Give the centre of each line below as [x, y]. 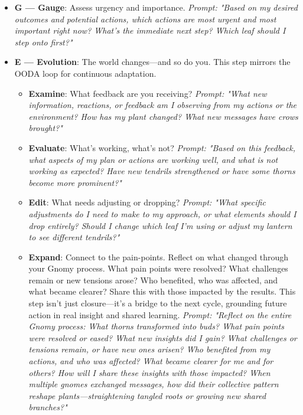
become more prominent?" [75, 182]
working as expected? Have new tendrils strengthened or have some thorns [162, 171]
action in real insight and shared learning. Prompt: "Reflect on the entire [160, 314]
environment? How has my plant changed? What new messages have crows [163, 116]
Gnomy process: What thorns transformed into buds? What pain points [156, 326]
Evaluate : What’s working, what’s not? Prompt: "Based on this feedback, [162, 147]
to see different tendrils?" [74, 237]
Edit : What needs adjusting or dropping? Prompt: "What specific [147, 202]
